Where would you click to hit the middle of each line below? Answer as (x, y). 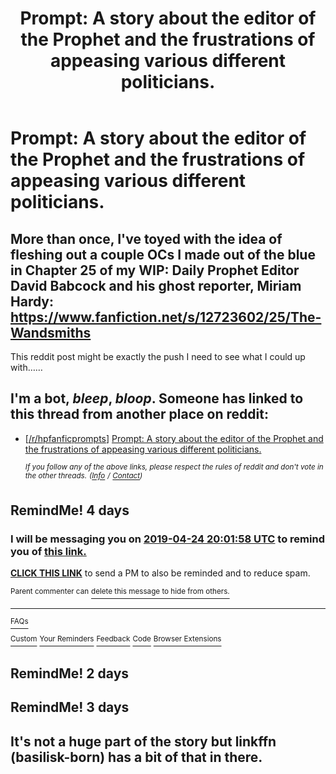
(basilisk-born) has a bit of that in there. (136, 757)
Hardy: (32, 301)
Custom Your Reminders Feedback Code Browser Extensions (116, 639)
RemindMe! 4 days (70, 510)
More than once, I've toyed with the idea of (146, 238)
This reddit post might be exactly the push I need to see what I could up (158, 356)
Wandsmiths (51, 332)
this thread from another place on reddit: (139, 414)
